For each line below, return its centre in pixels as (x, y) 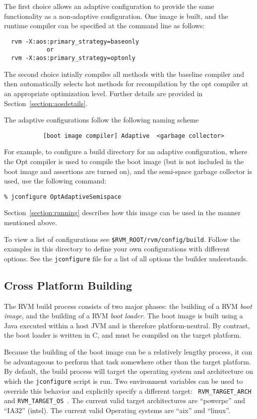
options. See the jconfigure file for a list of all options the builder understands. (126, 258)
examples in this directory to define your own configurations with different (117, 249)
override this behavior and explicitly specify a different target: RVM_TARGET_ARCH (128, 390)
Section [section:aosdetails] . (46, 103)
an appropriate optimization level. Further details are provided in (103, 93)
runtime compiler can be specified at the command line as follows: (104, 26)
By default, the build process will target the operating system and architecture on (128, 371)
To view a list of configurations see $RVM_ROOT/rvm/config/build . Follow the (122, 239)
